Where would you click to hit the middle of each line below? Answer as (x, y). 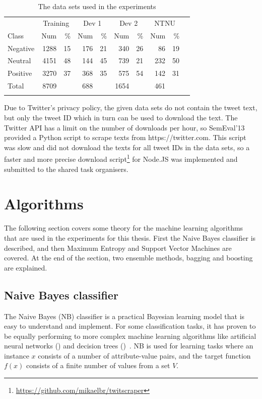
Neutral (19, 60)
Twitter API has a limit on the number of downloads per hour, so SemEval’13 (124, 127)
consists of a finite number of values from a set (98, 365)
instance (17, 355)
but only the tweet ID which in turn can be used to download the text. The (121, 117)
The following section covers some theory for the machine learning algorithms (124, 228)
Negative (21, 48)
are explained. (26, 267)
